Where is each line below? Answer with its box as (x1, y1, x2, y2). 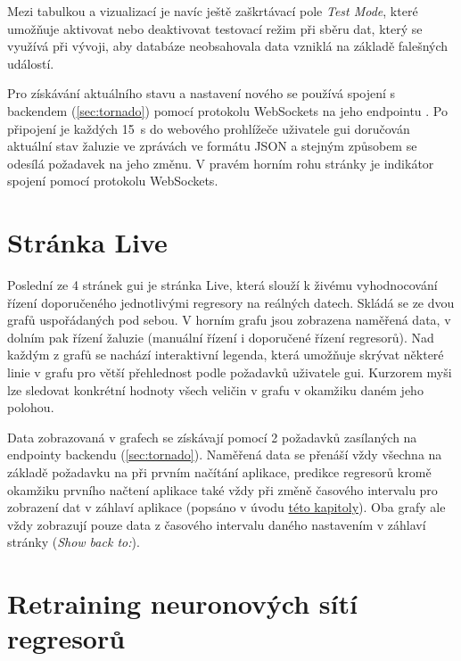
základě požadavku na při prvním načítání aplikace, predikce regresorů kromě (7, 463, 432, 481)
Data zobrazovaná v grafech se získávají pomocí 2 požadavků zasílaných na (7, 427, 417, 446)
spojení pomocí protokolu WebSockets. (7, 171, 218, 190)
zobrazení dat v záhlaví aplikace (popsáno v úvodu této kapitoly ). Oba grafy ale (7, 498, 446, 516)
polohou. (7, 398, 54, 417)
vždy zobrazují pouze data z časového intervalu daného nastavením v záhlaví (7, 515, 426, 533)
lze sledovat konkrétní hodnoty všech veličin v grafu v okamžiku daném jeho (7, 380, 424, 399)
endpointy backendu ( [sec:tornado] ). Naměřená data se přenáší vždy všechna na (7, 445, 442, 464)
